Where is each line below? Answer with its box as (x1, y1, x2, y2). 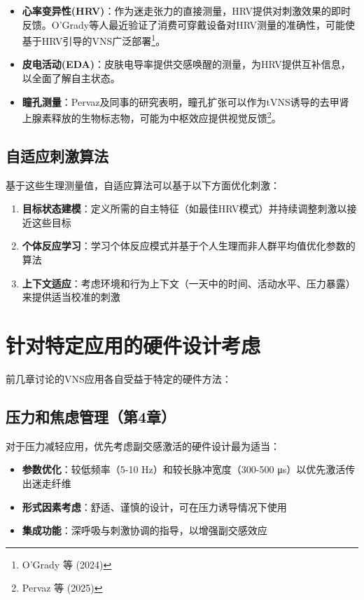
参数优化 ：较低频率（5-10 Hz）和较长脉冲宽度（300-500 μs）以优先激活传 (22, 462, 356, 477)
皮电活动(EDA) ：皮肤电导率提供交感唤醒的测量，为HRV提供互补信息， (22, 57, 351, 71)
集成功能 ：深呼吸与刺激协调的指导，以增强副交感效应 (22, 523, 267, 538)
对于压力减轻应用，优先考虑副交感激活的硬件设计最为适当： (6, 438, 280, 453)
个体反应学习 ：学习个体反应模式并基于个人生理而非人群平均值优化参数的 (22, 238, 356, 253)
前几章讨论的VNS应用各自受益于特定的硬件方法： (6, 371, 232, 386)
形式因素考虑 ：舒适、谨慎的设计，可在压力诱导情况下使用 (22, 499, 287, 514)
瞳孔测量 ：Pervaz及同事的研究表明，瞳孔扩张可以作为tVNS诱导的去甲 (22, 94, 339, 109)
